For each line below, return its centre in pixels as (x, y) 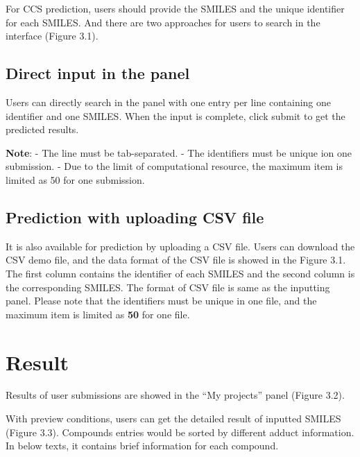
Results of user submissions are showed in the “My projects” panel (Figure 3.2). (175, 395)
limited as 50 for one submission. (75, 179)
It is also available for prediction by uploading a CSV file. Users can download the (180, 246)
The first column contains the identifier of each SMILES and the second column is (180, 273)
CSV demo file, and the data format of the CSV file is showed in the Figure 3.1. (176, 260)
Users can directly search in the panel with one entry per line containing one (169, 102)
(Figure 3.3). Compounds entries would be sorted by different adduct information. (180, 432)
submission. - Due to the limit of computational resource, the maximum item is (174, 166)
